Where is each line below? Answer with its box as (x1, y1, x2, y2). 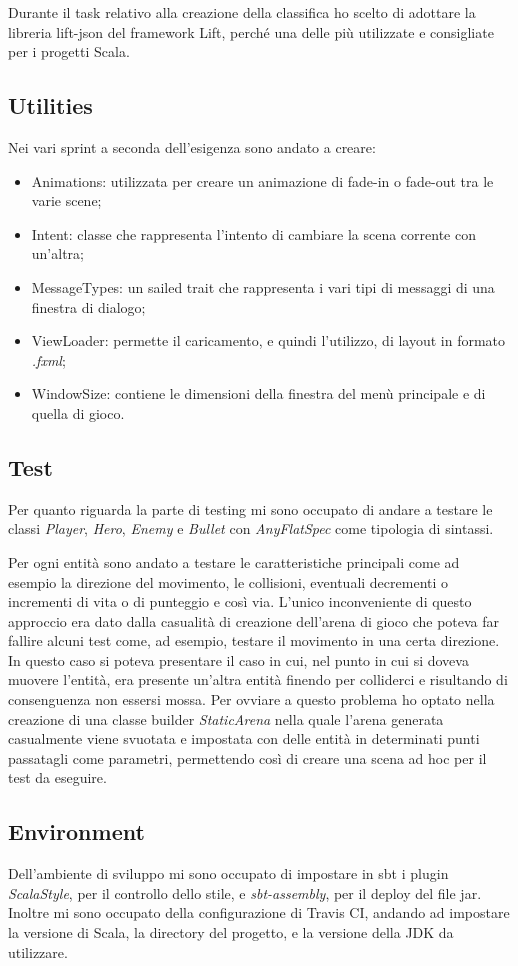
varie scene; (31, 190, 102, 211)
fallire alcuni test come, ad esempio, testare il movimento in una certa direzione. (8, 630, 500, 651)
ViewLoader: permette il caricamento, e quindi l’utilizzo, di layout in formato (31, 330, 506, 351)
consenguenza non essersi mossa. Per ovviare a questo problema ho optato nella (8, 689, 495, 710)
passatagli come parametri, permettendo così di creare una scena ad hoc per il (8, 747, 487, 768)
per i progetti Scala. (8, 41, 130, 62)
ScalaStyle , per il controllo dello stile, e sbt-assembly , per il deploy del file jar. (8, 882, 482, 903)
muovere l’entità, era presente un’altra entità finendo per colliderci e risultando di (8, 669, 508, 690)
